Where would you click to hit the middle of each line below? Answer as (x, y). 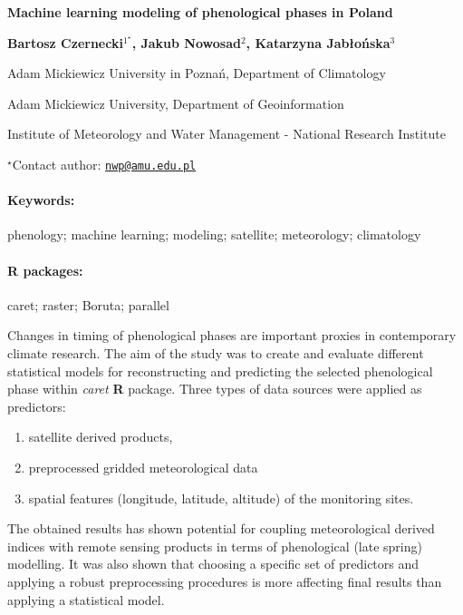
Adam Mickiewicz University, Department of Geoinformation (176, 103)
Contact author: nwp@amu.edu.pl (104, 164)
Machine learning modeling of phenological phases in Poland (200, 12)
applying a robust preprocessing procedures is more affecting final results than (225, 581)
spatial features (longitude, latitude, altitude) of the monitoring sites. (221, 498)
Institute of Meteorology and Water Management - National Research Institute (227, 134)
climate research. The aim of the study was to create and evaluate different (216, 353)
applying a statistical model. (86, 599)
